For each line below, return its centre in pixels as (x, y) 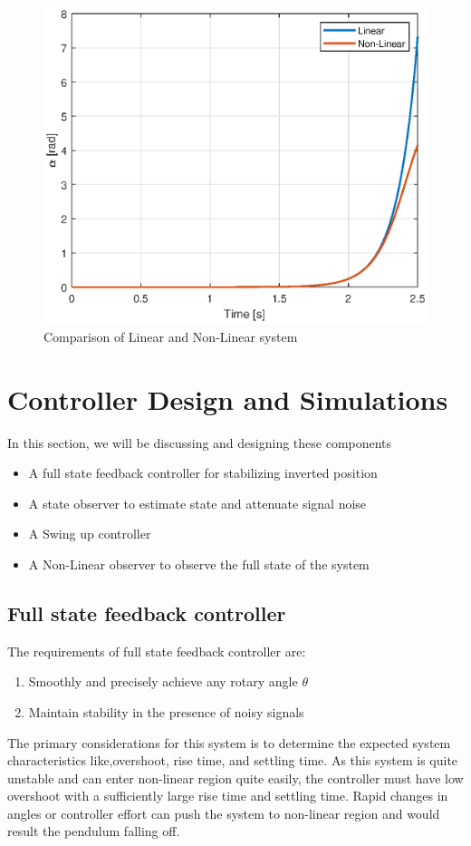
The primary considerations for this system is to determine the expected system (229, 742)
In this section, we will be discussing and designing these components (200, 442)
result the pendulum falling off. (94, 831)
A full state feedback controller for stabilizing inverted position (203, 473)
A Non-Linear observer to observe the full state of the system (199, 564)
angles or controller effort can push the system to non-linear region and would (224, 813)
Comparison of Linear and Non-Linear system (171, 336)
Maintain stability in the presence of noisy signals (166, 711)
